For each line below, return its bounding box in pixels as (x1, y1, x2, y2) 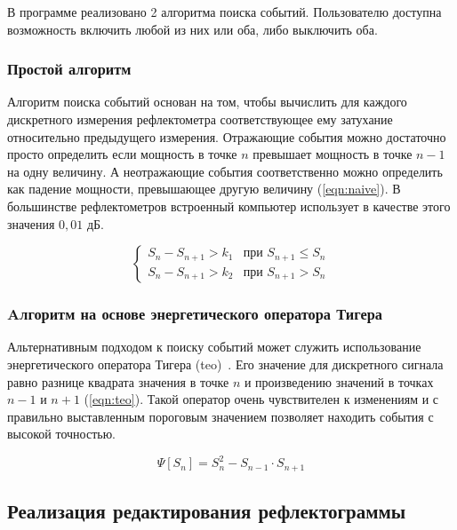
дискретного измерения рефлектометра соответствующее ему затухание (7, 110, 393, 128)
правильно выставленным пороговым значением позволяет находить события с (7, 407, 434, 425)
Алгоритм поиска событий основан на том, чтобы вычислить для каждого (7, 92, 407, 111)
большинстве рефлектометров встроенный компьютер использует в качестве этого (7, 196, 451, 215)
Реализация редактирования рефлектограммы (7, 497, 406, 525)
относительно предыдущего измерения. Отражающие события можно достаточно (7, 127, 446, 146)
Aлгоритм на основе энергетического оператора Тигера (7, 303, 382, 325)
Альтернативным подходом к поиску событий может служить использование (7, 337, 421, 356)
